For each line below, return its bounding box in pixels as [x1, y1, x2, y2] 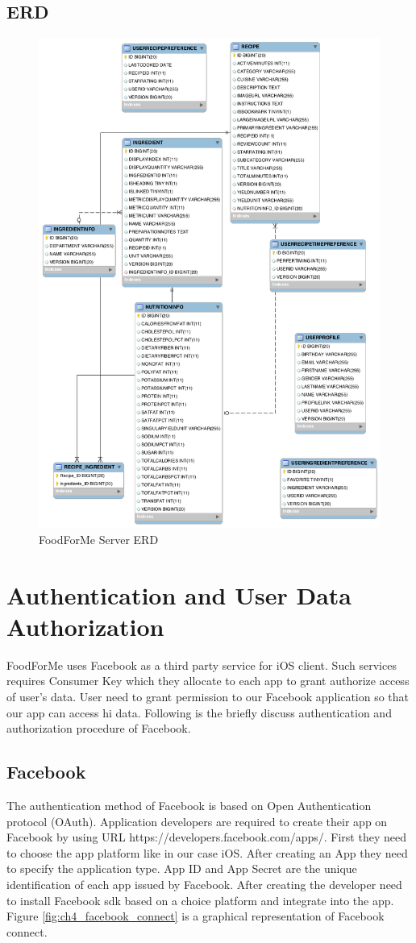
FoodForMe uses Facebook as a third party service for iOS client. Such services [6, 656, 397, 673]
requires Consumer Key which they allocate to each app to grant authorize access [6, 672, 410, 689]
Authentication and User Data [6, 578, 352, 611]
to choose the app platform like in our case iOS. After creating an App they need [6, 844, 408, 861]
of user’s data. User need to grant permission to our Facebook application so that [6, 688, 410, 704]
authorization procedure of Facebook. [6, 720, 191, 737]
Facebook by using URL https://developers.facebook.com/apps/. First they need [6, 829, 406, 845]
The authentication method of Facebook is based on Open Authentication [6, 796, 372, 813]
